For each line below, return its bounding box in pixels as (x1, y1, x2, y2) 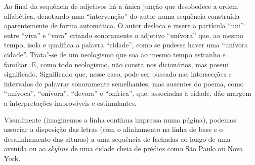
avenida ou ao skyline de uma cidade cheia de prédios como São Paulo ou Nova (4, 143, 243, 154)
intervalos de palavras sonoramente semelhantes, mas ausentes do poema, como (4, 78, 244, 88)
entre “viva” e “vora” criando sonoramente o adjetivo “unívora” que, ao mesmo (4, 30, 244, 40)
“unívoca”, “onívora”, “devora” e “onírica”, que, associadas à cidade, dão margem (4, 88, 252, 98)
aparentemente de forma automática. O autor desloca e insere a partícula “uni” (4, 20, 244, 31)
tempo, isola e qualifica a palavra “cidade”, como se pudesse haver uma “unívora (4, 40, 248, 50)
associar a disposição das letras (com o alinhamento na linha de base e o (4, 124, 223, 134)
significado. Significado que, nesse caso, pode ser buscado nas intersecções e (4, 69, 232, 79)
